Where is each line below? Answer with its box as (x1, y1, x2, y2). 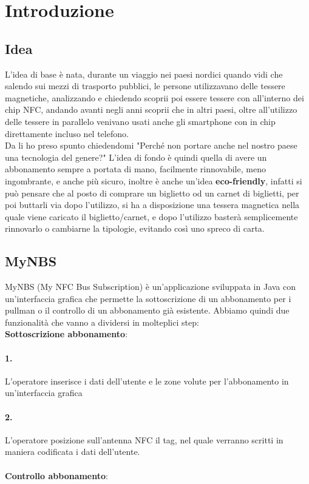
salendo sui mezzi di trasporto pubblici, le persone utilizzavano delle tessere (5, 79, 285, 92)
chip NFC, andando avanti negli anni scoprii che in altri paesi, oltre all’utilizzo (5, 103, 297, 116)
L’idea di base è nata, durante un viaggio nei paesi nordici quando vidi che (5, 67, 283, 80)
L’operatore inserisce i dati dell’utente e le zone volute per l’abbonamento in (5, 374, 289, 387)
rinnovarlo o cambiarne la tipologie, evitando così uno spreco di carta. (5, 222, 265, 235)
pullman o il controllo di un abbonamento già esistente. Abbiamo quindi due (5, 304, 290, 317)
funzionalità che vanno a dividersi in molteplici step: (5, 315, 199, 328)
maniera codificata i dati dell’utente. (5, 445, 140, 458)
